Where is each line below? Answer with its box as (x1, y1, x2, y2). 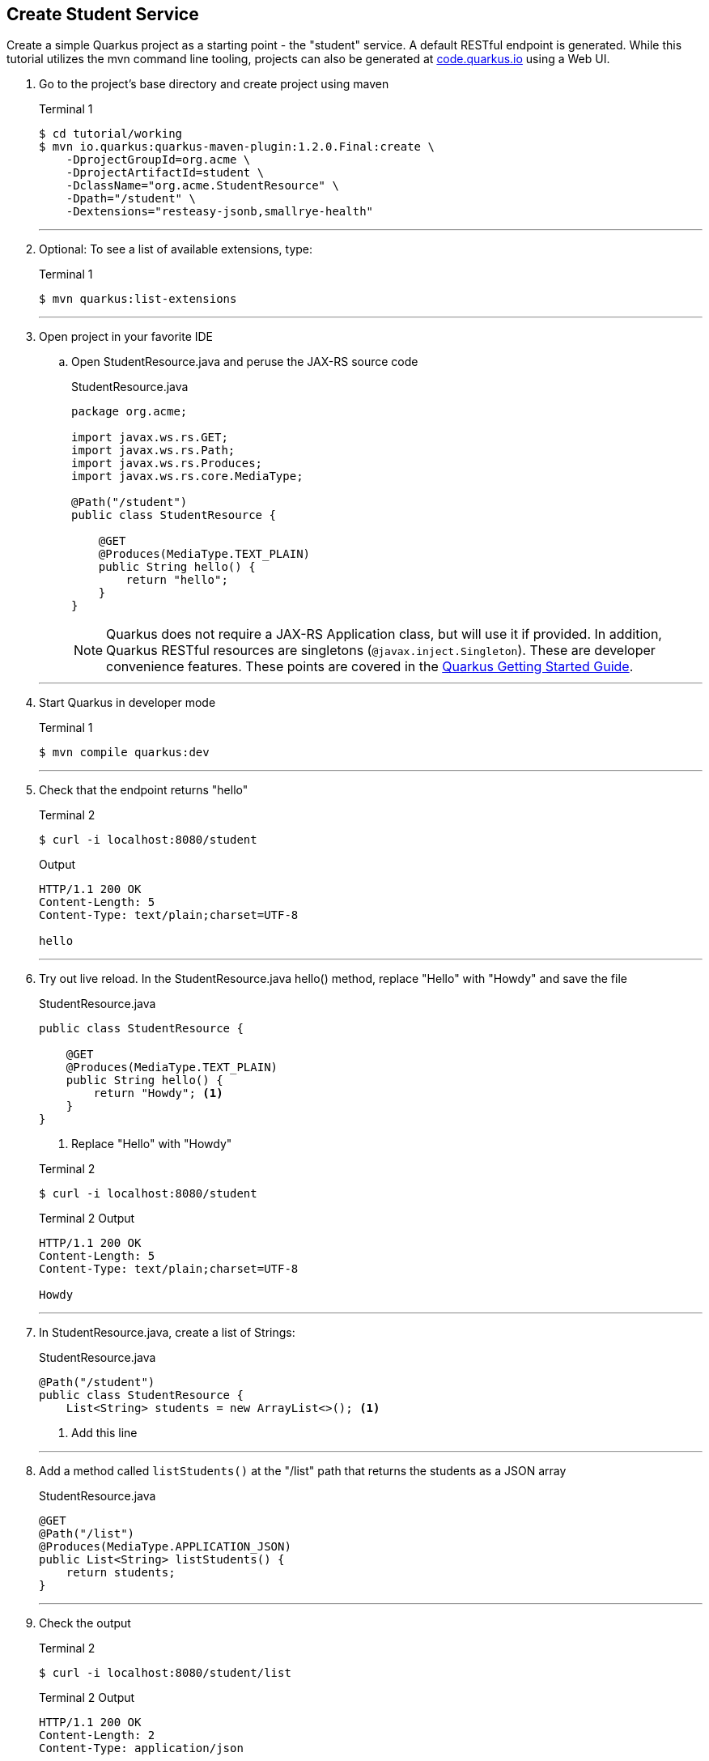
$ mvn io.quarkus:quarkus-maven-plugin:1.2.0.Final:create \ (39, 140, 435, 154)
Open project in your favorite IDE (39, 330, 214, 344)
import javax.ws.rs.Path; (71, 444, 236, 457)
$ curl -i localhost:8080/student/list (39, 1666, 291, 1680)
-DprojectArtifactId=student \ (66, 166, 265, 180)
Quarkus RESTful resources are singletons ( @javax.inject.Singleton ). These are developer (106, 642, 656, 659)
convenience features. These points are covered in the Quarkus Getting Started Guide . (106, 658, 634, 675)
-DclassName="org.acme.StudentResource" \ (66, 179, 339, 193)
